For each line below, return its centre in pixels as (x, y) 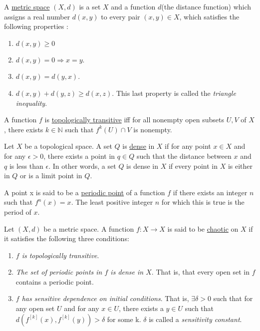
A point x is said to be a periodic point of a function (85, 192)
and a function (133, 6)
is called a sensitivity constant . (195, 319)
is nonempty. (153, 129)
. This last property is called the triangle (174, 93)
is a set (90, 6)
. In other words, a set (82, 165)
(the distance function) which (206, 6)
